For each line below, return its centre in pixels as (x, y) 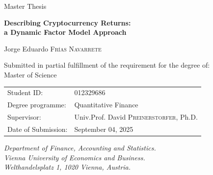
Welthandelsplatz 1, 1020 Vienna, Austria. (67, 167)
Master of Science (30, 74)
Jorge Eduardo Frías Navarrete (53, 48)
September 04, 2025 (104, 129)
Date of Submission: (38, 129)
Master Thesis (25, 6)
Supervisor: (24, 117)
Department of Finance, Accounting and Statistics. (80, 147)
